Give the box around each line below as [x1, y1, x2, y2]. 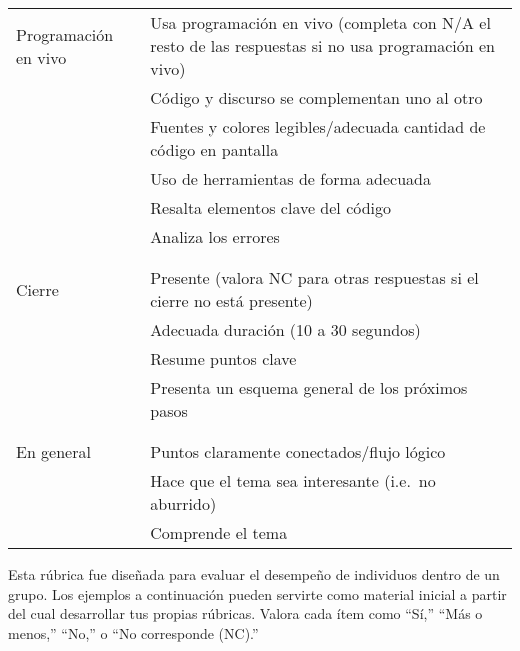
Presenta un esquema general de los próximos [150, 376, 468, 399]
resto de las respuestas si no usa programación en [150, 34, 496, 57]
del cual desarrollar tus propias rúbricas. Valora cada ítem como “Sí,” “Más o [8, 603, 483, 624]
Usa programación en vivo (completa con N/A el [150, 11, 491, 34]
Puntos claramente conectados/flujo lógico [150, 440, 446, 463]
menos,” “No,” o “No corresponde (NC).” [8, 622, 259, 643]
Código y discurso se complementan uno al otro [150, 86, 483, 109]
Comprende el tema [150, 521, 288, 544]
